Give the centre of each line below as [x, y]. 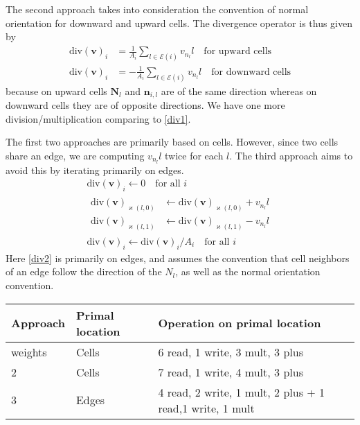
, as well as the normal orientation [248, 271]
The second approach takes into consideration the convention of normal [157, 9]
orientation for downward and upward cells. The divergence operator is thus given [179, 23]
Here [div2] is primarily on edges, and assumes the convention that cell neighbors [178, 258]
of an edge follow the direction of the [84, 271]
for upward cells [238, 52]
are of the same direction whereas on [239, 90]
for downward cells [251, 72]
